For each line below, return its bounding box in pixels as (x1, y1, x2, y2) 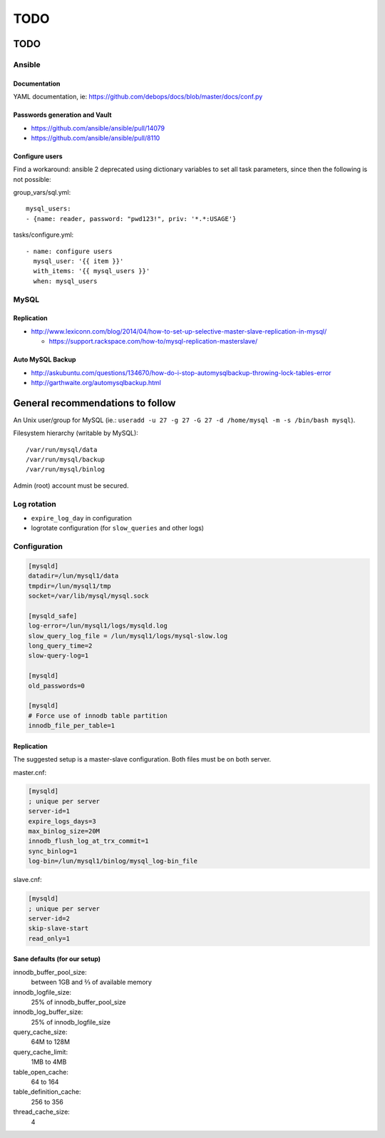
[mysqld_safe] (28, 612, 78, 620)
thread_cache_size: (13, 1107, 71, 1116)
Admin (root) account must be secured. (13, 481, 129, 490)
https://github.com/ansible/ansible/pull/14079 (31, 123, 165, 132)
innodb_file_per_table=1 (28, 722, 115, 730)
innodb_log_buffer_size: (13, 1008, 83, 1016)
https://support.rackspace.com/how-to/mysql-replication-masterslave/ (48, 337, 258, 346)
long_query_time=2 (28, 642, 93, 650)
